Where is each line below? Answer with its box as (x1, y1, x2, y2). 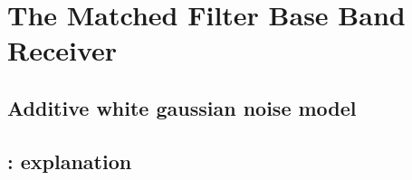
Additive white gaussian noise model (7, 93, 357, 121)
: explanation (7, 147, 132, 175)
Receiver (7, 32, 118, 69)
